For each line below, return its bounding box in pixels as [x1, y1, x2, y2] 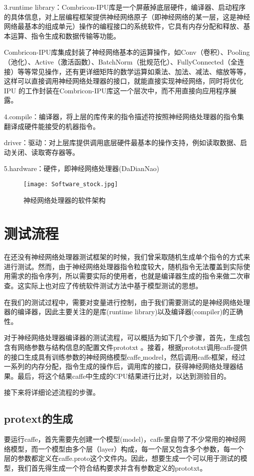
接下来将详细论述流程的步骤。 [4, 387, 100, 397]
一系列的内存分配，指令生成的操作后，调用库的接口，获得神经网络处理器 [4, 361, 236, 371]
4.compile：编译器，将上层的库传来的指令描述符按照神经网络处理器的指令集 [4, 111, 244, 121]
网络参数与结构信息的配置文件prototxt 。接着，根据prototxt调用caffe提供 [17, 342, 248, 352]
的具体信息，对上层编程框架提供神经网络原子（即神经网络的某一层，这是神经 [4, 11, 250, 22]
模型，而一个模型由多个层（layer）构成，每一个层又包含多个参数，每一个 [10, 443, 244, 454]
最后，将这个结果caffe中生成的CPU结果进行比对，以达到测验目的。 [17, 370, 231, 381]
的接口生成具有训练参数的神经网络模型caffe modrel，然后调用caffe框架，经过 [4, 351, 246, 362]
